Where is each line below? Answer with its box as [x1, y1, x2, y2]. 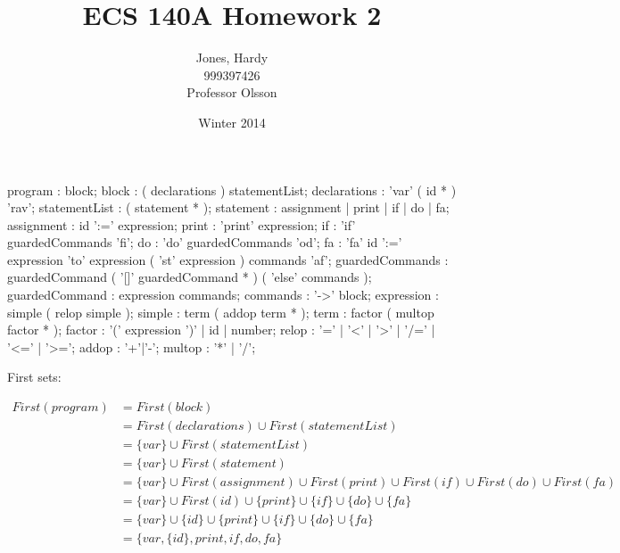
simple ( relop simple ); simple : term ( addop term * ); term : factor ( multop [7, 302, 434, 321]
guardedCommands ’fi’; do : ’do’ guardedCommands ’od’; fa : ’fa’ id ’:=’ [7, 233, 402, 252]
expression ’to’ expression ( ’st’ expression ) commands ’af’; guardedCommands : [7, 250, 449, 268]
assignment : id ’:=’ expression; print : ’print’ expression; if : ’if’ [7, 215, 356, 234]
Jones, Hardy [195, 48, 269, 67]
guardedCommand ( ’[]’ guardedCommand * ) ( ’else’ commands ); [7, 268, 372, 286]
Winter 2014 [198, 112, 266, 131]
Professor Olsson [186, 83, 277, 102]
